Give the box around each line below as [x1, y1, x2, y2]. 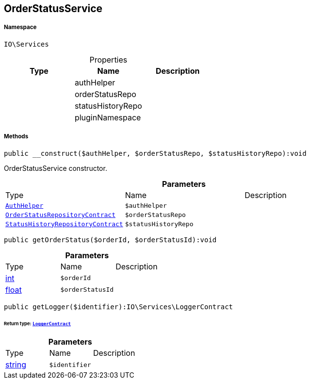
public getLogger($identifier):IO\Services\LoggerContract [4, 302, 233, 311]
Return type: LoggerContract [4, 321, 71, 327]
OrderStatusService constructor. [4, 164, 107, 172]
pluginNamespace [74, 112, 141, 122]
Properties [89, 54, 128, 65]
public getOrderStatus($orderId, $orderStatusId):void [4, 235, 217, 244]
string [5, 360, 26, 370]
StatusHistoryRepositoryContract [5, 220, 123, 228]
